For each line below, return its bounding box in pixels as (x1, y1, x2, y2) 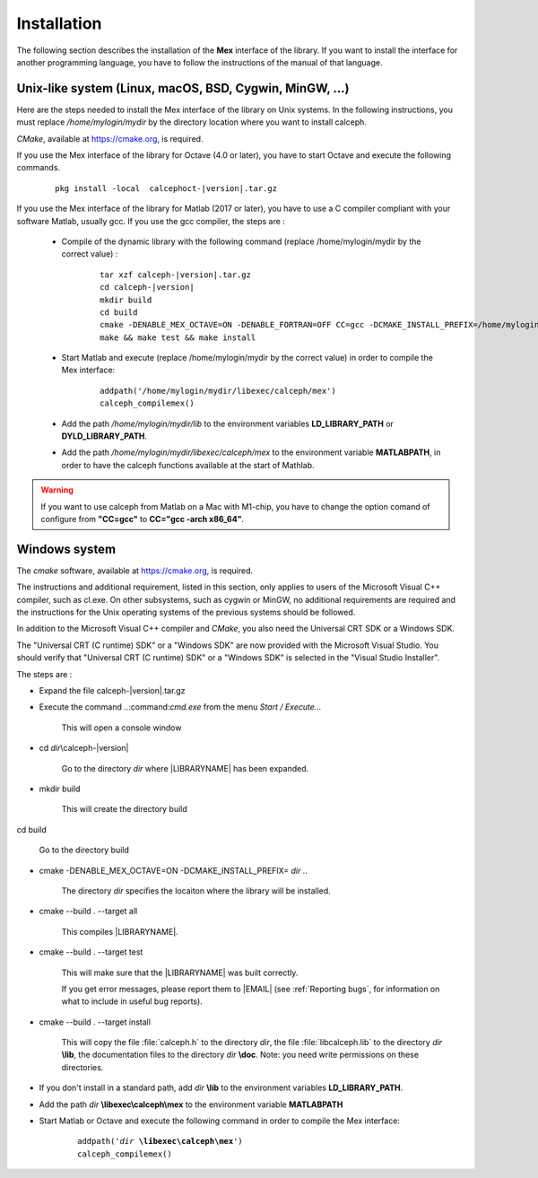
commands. (16, 162, 61, 173)
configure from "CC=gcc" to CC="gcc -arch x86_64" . (40, 514, 245, 524)
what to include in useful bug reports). (61, 996, 204, 1007)
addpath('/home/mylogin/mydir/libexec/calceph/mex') (100, 386, 336, 396)
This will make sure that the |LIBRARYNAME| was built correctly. (61, 967, 299, 978)
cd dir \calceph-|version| (39, 743, 129, 754)
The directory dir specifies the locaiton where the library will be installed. (61, 885, 331, 896)
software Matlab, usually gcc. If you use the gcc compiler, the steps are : (16, 215, 286, 226)
